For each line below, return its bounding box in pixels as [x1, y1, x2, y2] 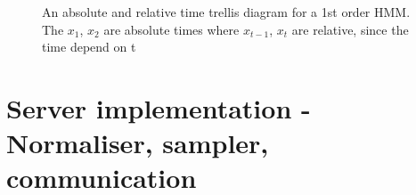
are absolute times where [103, 20, 240, 38]
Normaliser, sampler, [6, 125, 269, 161]
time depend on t [42, 37, 136, 56]
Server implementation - [6, 89, 311, 126]
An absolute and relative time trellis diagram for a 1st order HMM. [42, 3, 411, 20]
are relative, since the [291, 20, 409, 38]
